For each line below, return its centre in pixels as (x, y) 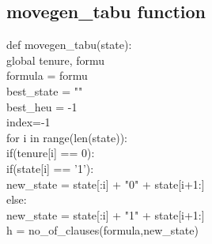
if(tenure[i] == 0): (51, 153)
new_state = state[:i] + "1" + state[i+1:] (106, 214)
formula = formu (47, 75)
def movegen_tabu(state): (69, 45)
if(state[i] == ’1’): (50, 168)
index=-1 (28, 122)
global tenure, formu (56, 60)
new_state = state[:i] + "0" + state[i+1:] (106, 184)
